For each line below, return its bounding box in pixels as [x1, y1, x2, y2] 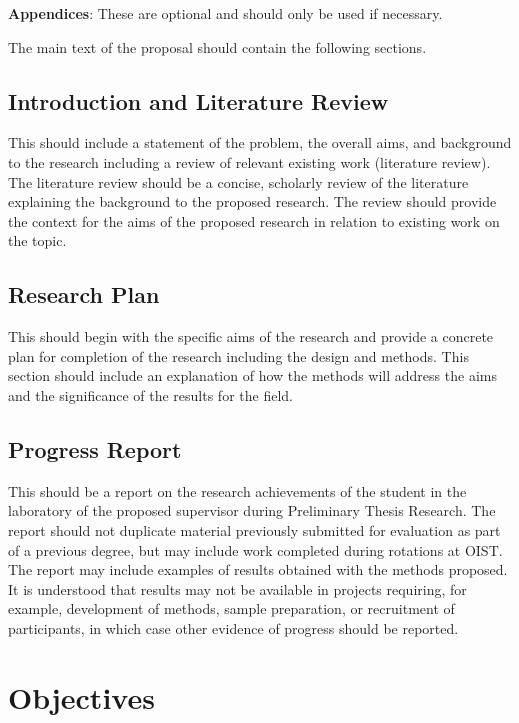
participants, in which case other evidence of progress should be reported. [8, 617, 459, 638]
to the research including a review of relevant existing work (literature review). [8, 151, 491, 172]
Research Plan [8, 279, 160, 310]
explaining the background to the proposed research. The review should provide [8, 191, 497, 212]
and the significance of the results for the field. [8, 384, 293, 405]
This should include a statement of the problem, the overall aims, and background [8, 132, 512, 153]
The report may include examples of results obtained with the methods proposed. [8, 559, 508, 580]
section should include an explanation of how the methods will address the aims [8, 365, 497, 386]
